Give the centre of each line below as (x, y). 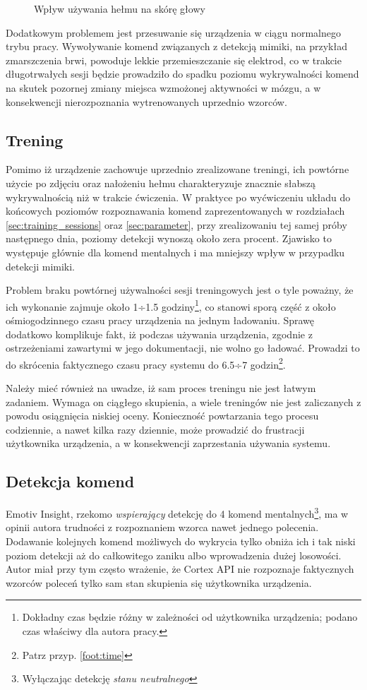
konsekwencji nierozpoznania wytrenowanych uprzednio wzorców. (146, 101)
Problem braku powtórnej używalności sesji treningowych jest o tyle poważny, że (180, 290)
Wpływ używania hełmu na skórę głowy (120, 8)
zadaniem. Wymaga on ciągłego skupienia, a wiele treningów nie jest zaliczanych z (183, 401)
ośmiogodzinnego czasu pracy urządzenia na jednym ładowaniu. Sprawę (160, 320)
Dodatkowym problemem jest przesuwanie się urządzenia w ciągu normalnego (173, 32)
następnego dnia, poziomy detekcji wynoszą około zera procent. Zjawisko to (169, 238)
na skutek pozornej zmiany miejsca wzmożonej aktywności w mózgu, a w (163, 87)
